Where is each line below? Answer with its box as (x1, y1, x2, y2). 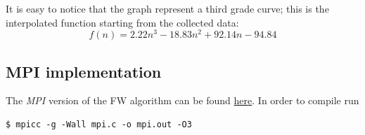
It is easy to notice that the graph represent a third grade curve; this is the (6, 1, 329, 15)
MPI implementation (6, 60, 162, 82)
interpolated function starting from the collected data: (6, 15, 239, 29)
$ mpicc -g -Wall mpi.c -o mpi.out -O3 (6, 120, 192, 130)
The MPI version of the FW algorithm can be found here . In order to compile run (6, 93, 359, 108)
